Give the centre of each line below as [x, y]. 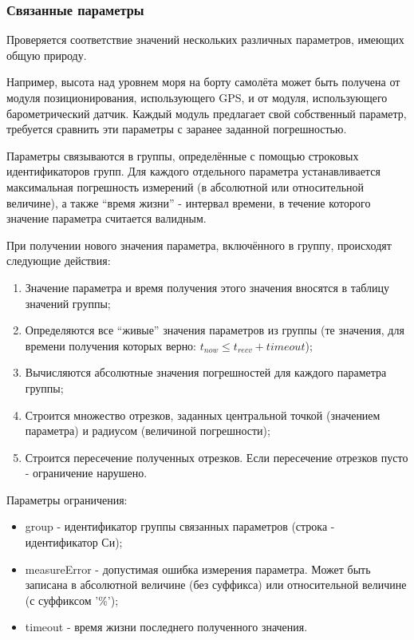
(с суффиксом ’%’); [72, 600]
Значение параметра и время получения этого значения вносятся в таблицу [207, 287]
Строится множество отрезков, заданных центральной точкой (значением [203, 415]
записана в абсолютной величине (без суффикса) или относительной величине [216, 585]
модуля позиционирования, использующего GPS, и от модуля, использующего [197, 97]
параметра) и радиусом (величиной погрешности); [148, 431]
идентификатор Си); [74, 542]
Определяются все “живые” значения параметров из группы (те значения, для [215, 330]
